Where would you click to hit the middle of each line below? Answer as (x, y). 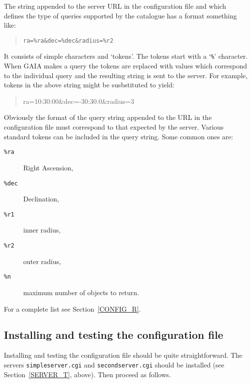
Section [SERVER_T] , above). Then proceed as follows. (87, 374)
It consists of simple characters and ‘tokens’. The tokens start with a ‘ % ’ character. (126, 56)
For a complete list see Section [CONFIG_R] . (72, 308)
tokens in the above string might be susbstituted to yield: (89, 85)
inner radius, (42, 230)
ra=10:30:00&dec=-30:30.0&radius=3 (78, 101)
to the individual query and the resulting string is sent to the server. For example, (126, 75)
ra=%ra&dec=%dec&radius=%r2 (68, 41)
